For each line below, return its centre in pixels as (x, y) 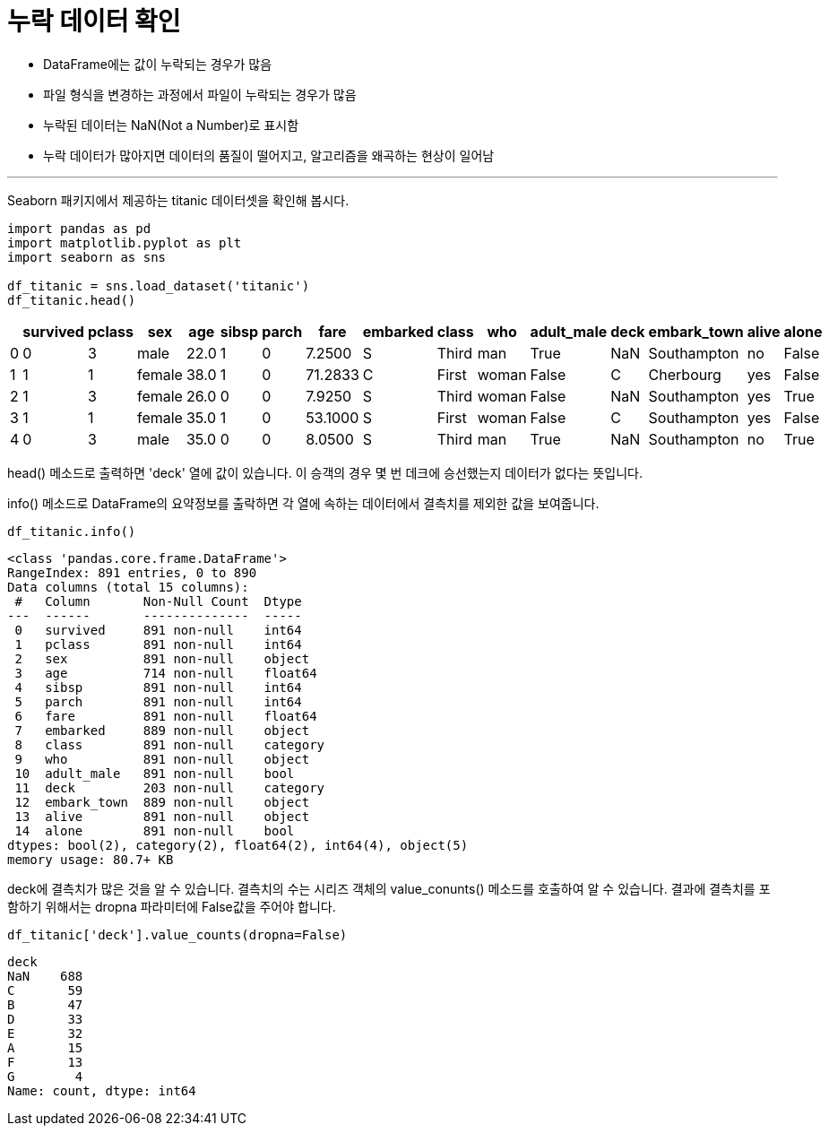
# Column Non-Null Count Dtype (158, 601)
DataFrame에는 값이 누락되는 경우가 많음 (158, 64)
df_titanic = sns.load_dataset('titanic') (159, 285)
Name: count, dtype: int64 (102, 1090)
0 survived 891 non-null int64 (158, 630)
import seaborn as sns (87, 257)
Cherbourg (685, 374)
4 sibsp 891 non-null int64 (158, 687)
